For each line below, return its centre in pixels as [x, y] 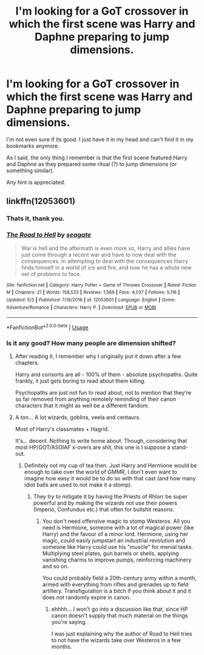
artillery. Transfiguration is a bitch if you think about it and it [117, 591]
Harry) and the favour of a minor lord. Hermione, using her [115, 534]
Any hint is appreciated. [36, 182]
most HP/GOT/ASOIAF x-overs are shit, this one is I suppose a [93, 448]
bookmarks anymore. [33, 146]
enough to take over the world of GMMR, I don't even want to [100, 472]
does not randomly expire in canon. [87, 597]
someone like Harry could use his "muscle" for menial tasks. [117, 547]
